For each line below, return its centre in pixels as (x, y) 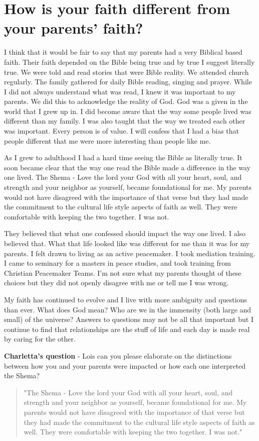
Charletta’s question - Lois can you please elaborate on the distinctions (118, 355)
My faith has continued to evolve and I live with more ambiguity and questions (125, 299)
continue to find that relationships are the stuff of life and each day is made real (127, 329)
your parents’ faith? (74, 28)
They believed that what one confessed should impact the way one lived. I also (125, 233)
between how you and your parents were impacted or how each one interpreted (125, 365)
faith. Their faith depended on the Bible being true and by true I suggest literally (129, 62)
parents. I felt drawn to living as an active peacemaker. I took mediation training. (130, 253)
